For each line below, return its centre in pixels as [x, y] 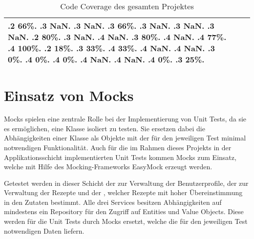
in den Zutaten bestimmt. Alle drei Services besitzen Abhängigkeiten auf [113, 202]
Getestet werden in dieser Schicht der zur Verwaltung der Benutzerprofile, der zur [126, 183]
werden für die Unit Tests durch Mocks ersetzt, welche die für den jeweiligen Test [126, 221]
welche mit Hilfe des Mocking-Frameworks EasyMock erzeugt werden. [108, 167]
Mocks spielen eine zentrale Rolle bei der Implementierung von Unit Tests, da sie [125, 119]
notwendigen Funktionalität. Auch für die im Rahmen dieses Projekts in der [118, 147]
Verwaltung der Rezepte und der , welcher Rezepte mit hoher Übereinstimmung [123, 192]
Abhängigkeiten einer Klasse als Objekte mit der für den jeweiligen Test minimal [125, 138]
